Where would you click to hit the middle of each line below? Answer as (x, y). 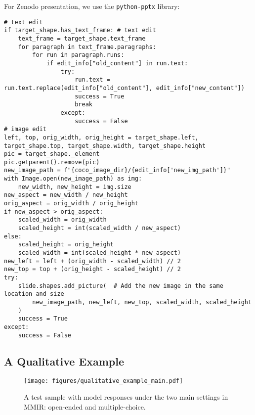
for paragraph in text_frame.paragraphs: (87, 47)
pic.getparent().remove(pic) (52, 162)
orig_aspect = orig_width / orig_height (71, 204)
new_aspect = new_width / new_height (66, 195)
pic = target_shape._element (52, 154)
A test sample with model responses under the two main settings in (126, 397)
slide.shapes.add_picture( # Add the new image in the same (121, 286)
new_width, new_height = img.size (75, 187)
